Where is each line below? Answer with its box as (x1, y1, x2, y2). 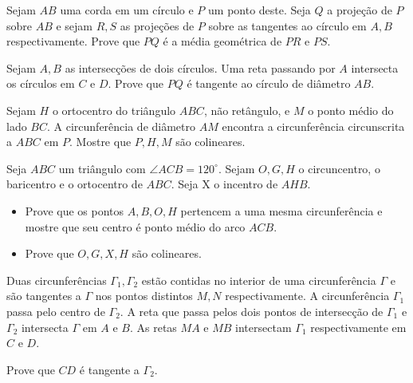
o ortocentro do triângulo (52, 101, 176, 118)
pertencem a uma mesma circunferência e (180, 202, 383, 219)
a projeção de (327, 2, 392, 18)
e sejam (56, 17, 93, 34)
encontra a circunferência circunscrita (222, 117, 405, 134)
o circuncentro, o (298, 160, 380, 176)
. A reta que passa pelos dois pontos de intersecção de (120, 302, 383, 319)
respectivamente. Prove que (6, 33, 140, 49)
